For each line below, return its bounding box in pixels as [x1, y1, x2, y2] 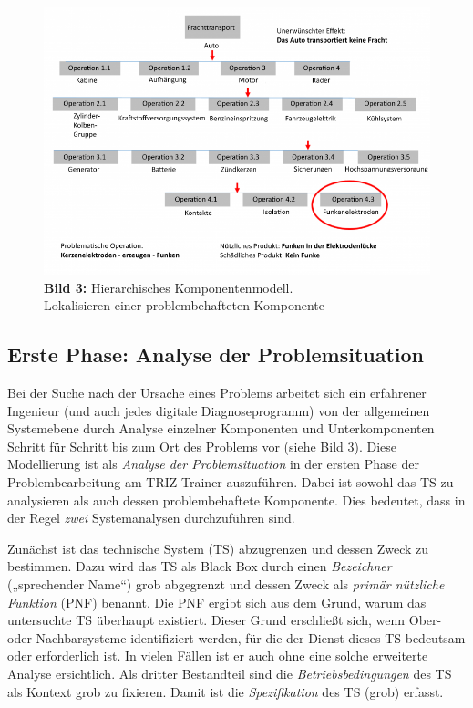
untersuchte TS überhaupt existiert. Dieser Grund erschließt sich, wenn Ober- [7, 610, 442, 630]
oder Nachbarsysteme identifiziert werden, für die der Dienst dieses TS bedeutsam [7, 628, 466, 647]
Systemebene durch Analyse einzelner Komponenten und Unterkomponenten [7, 419, 435, 438]
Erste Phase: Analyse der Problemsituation [7, 340, 425, 369]
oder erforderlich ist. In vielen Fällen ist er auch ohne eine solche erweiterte [7, 646, 428, 665]
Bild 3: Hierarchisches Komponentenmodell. [44, 277, 293, 297]
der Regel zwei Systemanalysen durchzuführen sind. [7, 508, 295, 527]
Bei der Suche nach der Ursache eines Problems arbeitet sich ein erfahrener [7, 383, 427, 402]
